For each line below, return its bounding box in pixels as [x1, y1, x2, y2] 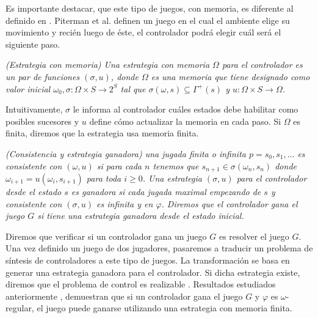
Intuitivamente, [5, 103, 63, 116]
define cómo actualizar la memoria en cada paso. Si [89, 114, 281, 127]
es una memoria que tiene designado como [151, 70, 310, 83]
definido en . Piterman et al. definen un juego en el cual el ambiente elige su [5, 13, 290, 26]
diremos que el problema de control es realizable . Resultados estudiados [5, 278, 276, 290]
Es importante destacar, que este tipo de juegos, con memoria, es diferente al [5, 2, 294, 14]
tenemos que [153, 159, 199, 172]
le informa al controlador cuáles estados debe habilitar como [73, 103, 298, 116]
